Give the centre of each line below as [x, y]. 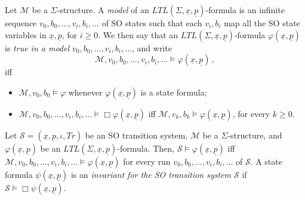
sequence [21, 23]
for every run [147, 161]
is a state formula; [174, 92]
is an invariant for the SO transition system [151, 174]
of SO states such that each [152, 23]
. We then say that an [138, 34]
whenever [85, 92]
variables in [26, 34]
